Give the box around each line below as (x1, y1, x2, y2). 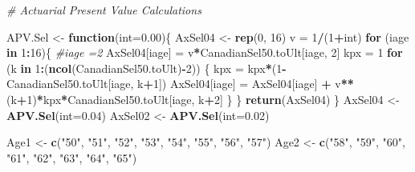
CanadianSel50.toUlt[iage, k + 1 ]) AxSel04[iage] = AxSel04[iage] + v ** (6, 75, 354, 92)
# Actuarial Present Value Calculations (6, 2, 201, 18)
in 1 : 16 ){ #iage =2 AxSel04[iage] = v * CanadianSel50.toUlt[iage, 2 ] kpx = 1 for (6, 44, 403, 61)
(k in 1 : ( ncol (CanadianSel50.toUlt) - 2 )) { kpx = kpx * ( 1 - (6, 59, 287, 76)
